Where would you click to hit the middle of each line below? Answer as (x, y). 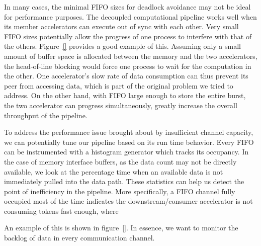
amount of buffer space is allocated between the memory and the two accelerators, (131, 56)
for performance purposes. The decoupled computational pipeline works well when (130, 16)
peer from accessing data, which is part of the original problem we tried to (119, 85)
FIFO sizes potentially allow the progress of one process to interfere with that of (128, 36)
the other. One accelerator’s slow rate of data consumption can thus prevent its (126, 76)
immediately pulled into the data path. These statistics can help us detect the (124, 181)
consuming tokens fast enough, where (61, 211)
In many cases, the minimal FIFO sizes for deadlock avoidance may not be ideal (127, 7)
